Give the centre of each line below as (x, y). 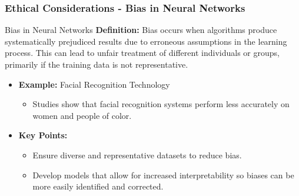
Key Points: (43, 135)
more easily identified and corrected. (98, 186)
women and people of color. (82, 115)
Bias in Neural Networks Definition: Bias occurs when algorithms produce (141, 30)
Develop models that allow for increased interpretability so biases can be (163, 175)
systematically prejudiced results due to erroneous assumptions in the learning (146, 41)
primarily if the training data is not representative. (97, 64)
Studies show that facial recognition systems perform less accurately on (161, 104)
